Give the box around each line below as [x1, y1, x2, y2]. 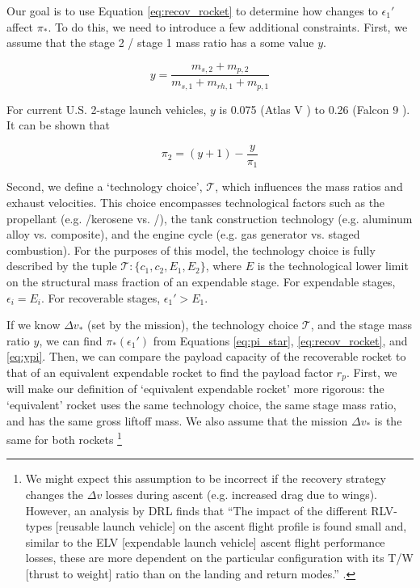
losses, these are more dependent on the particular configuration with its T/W [25, 549, 414, 566]
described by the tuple [6, 257, 117, 274]
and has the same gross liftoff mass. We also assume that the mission [6, 412, 348, 429]
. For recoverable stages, [41, 289, 161, 306]
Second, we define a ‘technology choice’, [6, 178, 203, 195]
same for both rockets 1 [6, 429, 122, 447]
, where [205, 257, 242, 274]
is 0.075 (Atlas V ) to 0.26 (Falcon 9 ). [219, 100, 410, 117]
